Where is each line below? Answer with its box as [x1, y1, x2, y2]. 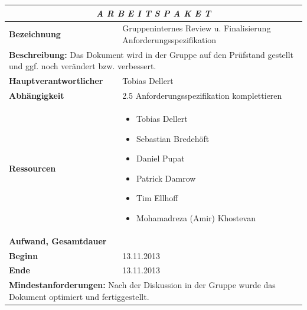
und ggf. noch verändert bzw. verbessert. [9, 60, 156, 72]
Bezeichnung [9, 28, 61, 40]
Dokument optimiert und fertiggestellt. [9, 290, 149, 302]
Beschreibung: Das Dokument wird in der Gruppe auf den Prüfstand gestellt [9, 48, 294, 60]
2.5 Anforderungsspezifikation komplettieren [122, 89, 282, 102]
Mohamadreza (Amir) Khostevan [136, 211, 256, 224]
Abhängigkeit [9, 89, 64, 102]
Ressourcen [9, 162, 56, 174]
